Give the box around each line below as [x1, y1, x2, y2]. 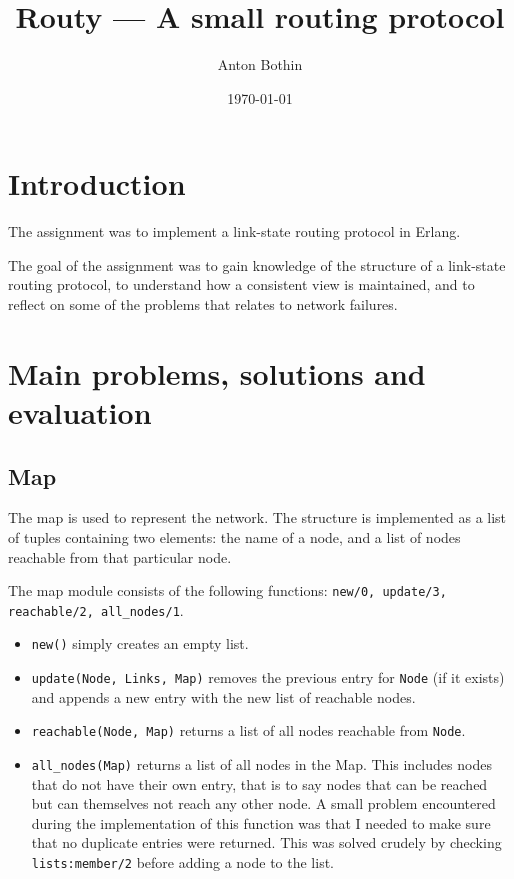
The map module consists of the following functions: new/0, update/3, [8, 580, 447, 601]
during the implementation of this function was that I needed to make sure [31, 812, 491, 833]
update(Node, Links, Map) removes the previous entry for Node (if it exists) [31, 667, 505, 688]
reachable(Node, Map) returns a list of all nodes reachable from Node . [31, 720, 466, 741]
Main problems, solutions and [8, 352, 426, 393]
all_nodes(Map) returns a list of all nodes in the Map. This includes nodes [31, 754, 492, 775]
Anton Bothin [217, 54, 303, 75]
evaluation [8, 392, 152, 432]
